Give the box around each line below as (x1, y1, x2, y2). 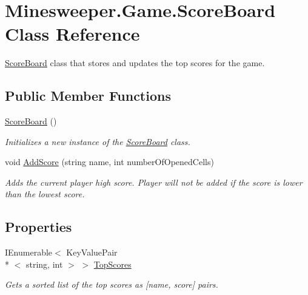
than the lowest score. (5, 188, 85, 200)
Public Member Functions (5, 86, 171, 105)
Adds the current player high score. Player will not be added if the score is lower (5, 175, 303, 188)
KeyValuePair (66, 246, 118, 259)
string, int (25, 257, 63, 270)
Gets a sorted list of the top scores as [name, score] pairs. (5, 278, 218, 291)
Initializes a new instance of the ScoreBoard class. (5, 135, 190, 147)
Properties (5, 217, 72, 236)
